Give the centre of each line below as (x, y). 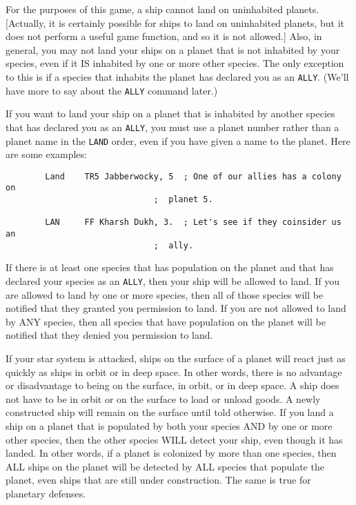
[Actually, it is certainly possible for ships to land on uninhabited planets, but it (175, 22)
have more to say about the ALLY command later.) (112, 90)
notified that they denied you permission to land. (109, 335)
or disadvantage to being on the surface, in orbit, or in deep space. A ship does (172, 385)
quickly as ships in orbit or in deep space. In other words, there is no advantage (174, 372)
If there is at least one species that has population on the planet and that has (170, 267)
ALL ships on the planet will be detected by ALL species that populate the (165, 466)
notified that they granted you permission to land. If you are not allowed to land (176, 308)
